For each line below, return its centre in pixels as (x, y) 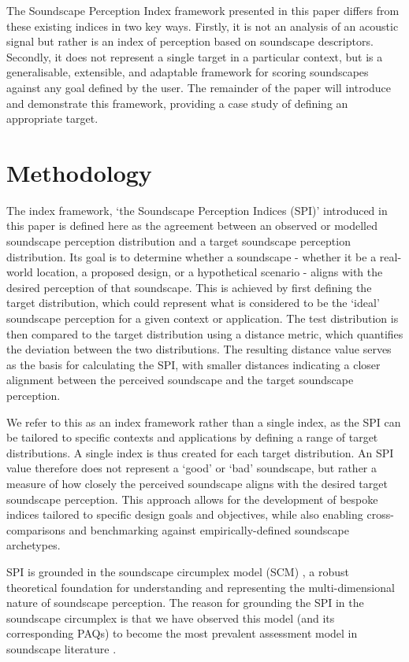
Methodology (79, 172)
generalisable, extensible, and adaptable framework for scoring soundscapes (188, 72)
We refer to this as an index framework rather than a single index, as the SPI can (204, 422)
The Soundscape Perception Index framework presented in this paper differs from (203, 10)
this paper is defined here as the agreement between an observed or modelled (192, 226)
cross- (380, 514)
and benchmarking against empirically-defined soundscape (209, 529)
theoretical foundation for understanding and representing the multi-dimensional (201, 587)
